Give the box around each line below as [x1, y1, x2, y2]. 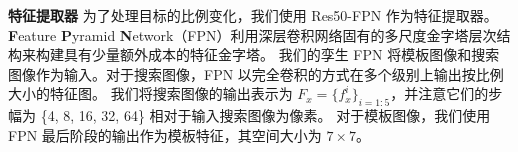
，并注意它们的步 [390, 83, 503, 104]
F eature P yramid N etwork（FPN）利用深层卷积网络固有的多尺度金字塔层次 [8, 24, 497, 45]
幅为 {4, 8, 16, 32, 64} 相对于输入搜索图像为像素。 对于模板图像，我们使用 [8, 105, 491, 126]
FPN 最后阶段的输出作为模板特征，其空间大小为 [8, 124, 322, 145]
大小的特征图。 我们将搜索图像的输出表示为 [8, 83, 293, 104]
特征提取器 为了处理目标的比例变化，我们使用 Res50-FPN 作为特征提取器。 [8, 5, 498, 25]
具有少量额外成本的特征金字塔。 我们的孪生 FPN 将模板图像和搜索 [63, 44, 500, 65]
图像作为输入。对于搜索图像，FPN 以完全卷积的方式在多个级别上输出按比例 [8, 63, 504, 84]
